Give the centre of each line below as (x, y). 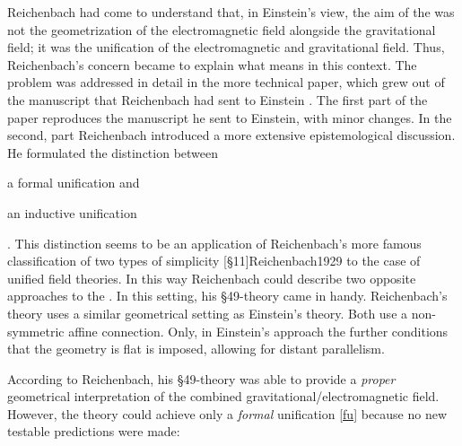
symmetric (36, 331)
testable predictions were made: (94, 431)
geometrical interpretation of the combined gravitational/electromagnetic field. (223, 396)
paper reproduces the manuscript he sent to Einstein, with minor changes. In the (230, 117)
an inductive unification (72, 212)
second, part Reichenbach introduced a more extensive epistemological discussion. (231, 135)
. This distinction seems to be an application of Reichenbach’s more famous (214, 243)
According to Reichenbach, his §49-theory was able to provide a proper (201, 378)
